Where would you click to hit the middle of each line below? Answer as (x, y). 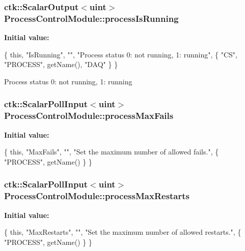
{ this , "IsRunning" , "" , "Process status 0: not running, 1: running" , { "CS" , (121, 54)
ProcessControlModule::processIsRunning (91, 18)
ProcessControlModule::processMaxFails (89, 116)
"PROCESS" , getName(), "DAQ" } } (61, 64)
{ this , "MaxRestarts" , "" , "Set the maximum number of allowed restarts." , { (123, 232)
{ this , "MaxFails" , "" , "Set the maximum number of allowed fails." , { (112, 152)
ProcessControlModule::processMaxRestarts (97, 196)
